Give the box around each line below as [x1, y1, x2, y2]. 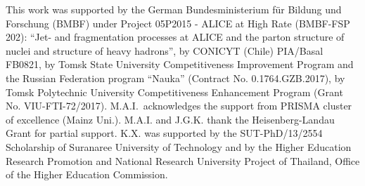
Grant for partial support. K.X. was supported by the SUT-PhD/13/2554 [6, 126, 323, 140]
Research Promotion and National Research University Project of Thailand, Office [6, 153, 360, 168]
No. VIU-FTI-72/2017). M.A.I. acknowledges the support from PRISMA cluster [6, 98, 352, 113]
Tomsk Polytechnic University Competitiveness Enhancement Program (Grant [6, 84, 343, 99]
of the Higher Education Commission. [6, 167, 168, 182]
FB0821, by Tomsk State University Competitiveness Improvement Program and [6, 57, 354, 72]
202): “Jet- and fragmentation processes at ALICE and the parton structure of [6, 29, 345, 44]
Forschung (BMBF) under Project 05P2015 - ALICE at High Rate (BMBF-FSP [6, 15, 350, 30]
